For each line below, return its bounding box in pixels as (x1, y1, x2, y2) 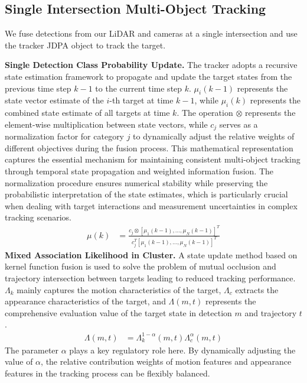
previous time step (5, 82, 71, 94)
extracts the (235, 283, 279, 296)
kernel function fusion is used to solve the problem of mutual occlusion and (5, 260, 276, 272)
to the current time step (95, 82, 182, 94)
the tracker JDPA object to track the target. (5, 38, 166, 51)
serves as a (219, 118, 258, 130)
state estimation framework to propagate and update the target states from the (5, 70, 292, 82)
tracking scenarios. (5, 211, 72, 223)
